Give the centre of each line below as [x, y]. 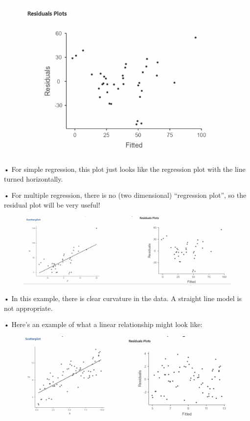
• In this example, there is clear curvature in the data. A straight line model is [123, 298]
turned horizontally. [34, 178]
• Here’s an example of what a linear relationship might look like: [103, 324]
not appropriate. [28, 308]
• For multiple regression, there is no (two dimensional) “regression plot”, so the [125, 195]
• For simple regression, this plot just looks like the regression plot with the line [125, 169]
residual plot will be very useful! [52, 204]
